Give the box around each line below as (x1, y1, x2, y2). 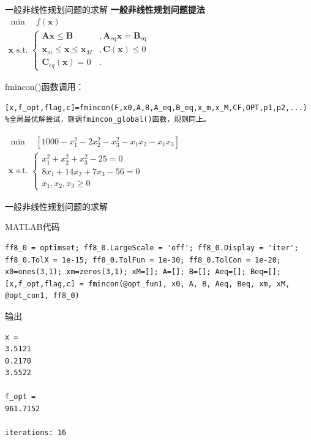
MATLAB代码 (5, 220, 60, 233)
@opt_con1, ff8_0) (5, 291, 80, 300)
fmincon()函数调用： (5, 80, 84, 93)
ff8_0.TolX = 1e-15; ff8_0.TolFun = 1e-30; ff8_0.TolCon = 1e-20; (5, 255, 282, 264)
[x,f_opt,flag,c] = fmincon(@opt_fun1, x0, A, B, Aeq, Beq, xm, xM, (5, 279, 290, 288)
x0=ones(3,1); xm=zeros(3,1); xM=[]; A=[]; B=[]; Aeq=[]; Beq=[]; (5, 267, 282, 277)
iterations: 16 (5, 428, 67, 438)
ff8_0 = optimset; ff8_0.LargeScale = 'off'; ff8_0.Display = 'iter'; (5, 243, 299, 252)
